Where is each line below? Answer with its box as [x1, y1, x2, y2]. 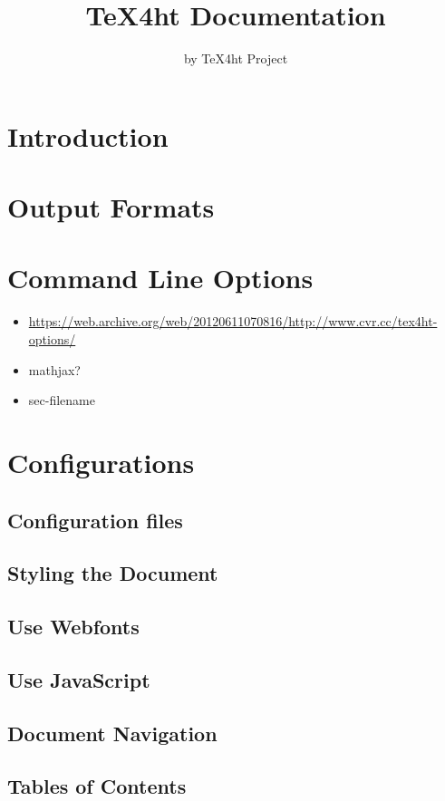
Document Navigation [7, 719, 218, 747]
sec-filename [28, 391, 95, 410]
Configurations [7, 443, 195, 480]
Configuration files [7, 506, 183, 534]
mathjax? [28, 360, 81, 379]
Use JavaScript [7, 665, 150, 693]
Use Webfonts [7, 613, 140, 641]
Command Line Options [7, 259, 314, 296]
